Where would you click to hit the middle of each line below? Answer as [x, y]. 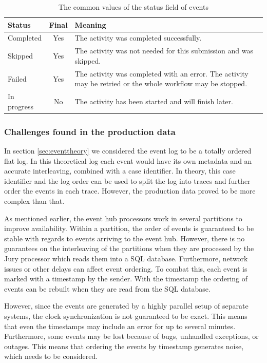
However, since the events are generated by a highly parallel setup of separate [126, 306]
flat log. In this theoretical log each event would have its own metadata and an [128, 160]
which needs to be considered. [51, 356]
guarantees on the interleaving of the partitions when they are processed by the [129, 248]
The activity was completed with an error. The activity [161, 73]
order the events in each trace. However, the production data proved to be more [130, 191]
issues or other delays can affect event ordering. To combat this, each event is [126, 268]
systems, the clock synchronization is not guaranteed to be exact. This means [126, 316]
